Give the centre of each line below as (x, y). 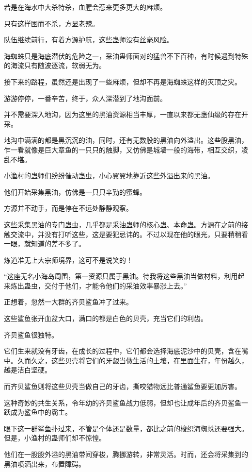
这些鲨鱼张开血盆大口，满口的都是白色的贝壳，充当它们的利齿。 (106, 318)
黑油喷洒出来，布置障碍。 (45, 464)
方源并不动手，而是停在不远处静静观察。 (68, 208)
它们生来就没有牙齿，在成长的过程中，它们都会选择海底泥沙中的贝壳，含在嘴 (126, 351)
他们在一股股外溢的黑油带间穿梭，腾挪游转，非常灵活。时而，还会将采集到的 (126, 454)
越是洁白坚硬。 (28, 370)
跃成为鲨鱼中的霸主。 (38, 412)
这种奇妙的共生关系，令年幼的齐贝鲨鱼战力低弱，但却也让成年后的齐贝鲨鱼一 (126, 402)
